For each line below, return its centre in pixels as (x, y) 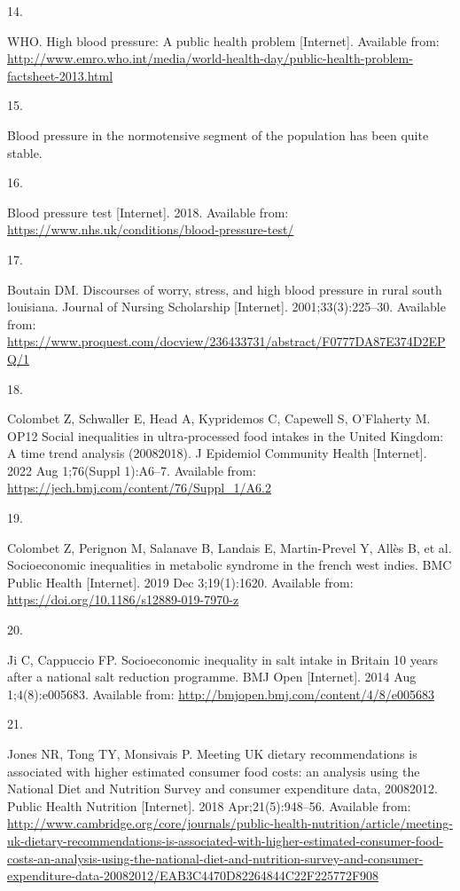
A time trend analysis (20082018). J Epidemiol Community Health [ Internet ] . (217, 453)
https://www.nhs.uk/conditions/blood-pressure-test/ (151, 229)
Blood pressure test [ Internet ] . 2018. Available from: (148, 212)
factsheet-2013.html (60, 75)
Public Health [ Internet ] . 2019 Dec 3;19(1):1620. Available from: (180, 582)
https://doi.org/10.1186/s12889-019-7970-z (123, 599)
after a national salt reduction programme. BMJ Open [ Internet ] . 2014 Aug (212, 677)
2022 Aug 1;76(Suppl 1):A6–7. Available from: (132, 470)
